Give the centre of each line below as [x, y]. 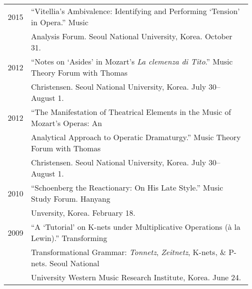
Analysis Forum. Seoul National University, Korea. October [132, 36]
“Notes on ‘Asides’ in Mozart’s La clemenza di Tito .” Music [132, 61]
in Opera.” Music [60, 22]
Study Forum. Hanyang [71, 199]
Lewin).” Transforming [69, 238]
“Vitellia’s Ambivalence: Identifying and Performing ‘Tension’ [135, 11]
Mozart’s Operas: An [67, 123]
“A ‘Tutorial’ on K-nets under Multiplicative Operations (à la [136, 227]
